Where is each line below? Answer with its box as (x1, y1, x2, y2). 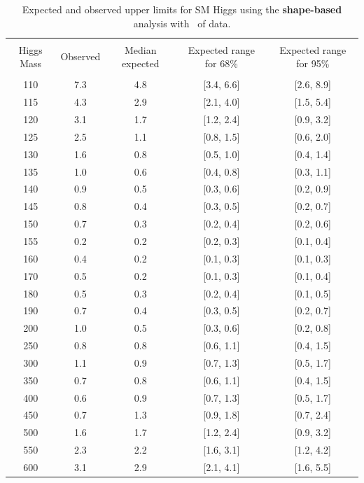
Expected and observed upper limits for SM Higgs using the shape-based (22, 2, 342, 16)
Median (124, 42, 157, 57)
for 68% (204, 56, 238, 71)
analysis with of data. (133, 15, 231, 30)
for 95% (296, 56, 330, 71)
